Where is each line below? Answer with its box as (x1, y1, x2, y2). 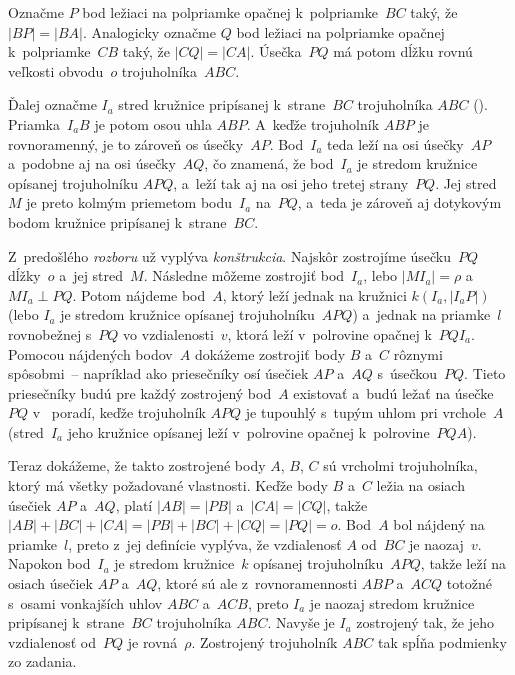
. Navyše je (267, 612, 335, 633)
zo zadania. (8, 651, 77, 672)
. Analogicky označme (83, 21, 216, 42)
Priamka (8, 113, 60, 134)
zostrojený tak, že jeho (356, 612, 495, 633)
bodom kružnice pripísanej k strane (8, 211, 227, 232)
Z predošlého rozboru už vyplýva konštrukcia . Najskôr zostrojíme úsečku (8, 245, 452, 266)
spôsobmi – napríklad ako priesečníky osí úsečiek (8, 363, 309, 384)
